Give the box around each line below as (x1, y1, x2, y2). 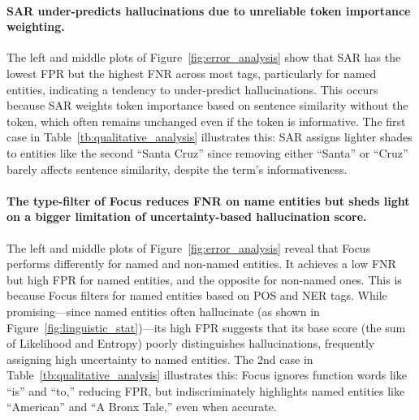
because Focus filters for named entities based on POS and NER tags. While (6, 287, 387, 304)
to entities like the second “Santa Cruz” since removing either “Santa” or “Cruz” (6, 144, 408, 161)
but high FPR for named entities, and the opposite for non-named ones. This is (6, 271, 402, 288)
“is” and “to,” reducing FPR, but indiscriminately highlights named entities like (6, 382, 405, 399)
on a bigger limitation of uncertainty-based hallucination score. (6, 208, 367, 225)
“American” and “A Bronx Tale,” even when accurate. (6, 398, 277, 415)
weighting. (6, 18, 65, 35)
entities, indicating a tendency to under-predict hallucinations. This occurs (6, 80, 378, 97)
